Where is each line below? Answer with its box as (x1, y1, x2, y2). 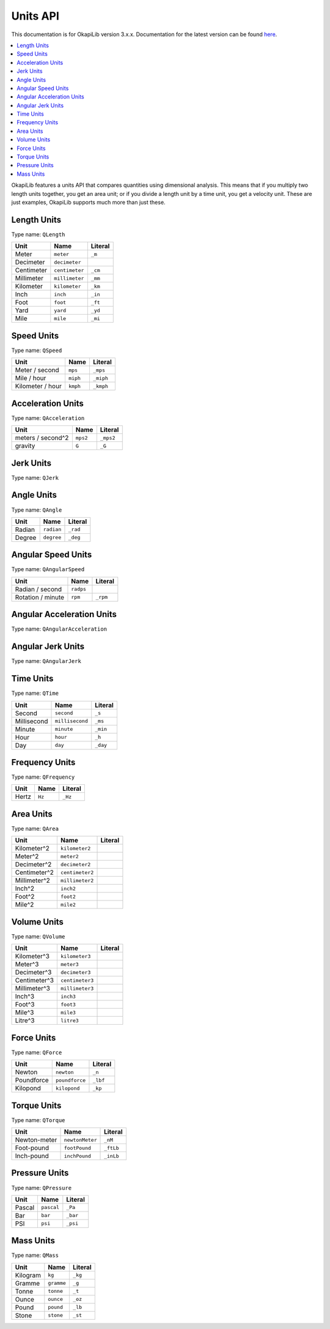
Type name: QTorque (11, 1116, 65, 1123)
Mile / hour (15, 374, 46, 383)
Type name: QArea (11, 825, 59, 832)
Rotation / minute (15, 593, 64, 601)
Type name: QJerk (11, 474, 59, 481)
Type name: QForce (11, 1049, 62, 1056)
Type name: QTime (11, 689, 59, 697)
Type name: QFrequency (11, 773, 75, 781)
